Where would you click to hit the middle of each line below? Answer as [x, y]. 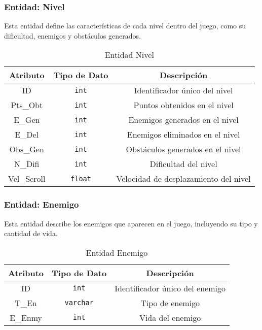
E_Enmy [26, 317]
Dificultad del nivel [183, 164]
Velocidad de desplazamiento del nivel [183, 179]
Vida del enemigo [170, 317]
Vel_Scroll [27, 179]
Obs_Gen [27, 149]
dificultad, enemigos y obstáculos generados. [72, 35]
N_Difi [27, 164]
